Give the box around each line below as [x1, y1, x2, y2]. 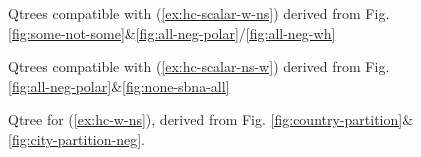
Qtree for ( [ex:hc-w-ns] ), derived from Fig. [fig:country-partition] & [8, 109, 414, 130]
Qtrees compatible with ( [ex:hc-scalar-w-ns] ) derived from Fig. [8, 3, 390, 23]
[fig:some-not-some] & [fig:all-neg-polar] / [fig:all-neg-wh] [8, 22, 336, 43]
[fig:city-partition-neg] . [8, 128, 145, 149]
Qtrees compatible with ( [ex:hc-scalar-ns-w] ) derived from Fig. [8, 56, 390, 77]
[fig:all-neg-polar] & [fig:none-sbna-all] [8, 75, 230, 96]
